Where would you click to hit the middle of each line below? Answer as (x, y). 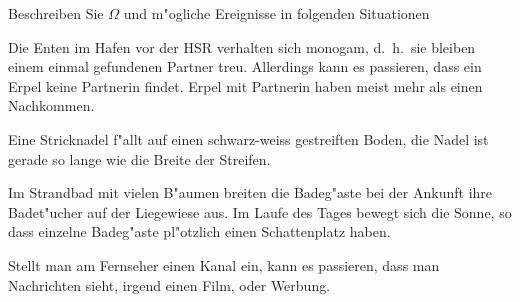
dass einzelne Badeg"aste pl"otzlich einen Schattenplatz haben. (199, 231)
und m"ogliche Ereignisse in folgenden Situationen (276, 13)
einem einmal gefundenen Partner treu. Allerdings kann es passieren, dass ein (245, 66)
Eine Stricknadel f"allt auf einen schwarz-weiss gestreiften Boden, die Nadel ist (248, 138)
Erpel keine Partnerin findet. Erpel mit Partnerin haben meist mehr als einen (245, 85)
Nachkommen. (51, 105)
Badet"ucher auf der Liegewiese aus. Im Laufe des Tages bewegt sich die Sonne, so (260, 211)
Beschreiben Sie (56, 13)
